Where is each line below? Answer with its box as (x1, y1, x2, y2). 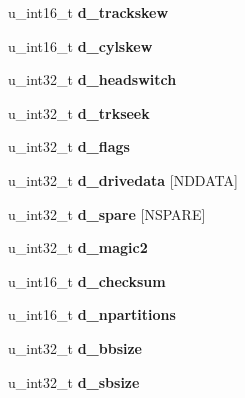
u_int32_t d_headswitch (8, 69, 177, 90)
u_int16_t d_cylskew (8, 35, 153, 56)
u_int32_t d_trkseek (8, 102, 150, 123)
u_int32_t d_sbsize (8, 371, 140, 392)
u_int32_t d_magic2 (8, 237, 148, 258)
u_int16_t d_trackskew (8, 2, 169, 22)
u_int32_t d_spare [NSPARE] (8, 203, 206, 224)
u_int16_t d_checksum (8, 270, 166, 291)
